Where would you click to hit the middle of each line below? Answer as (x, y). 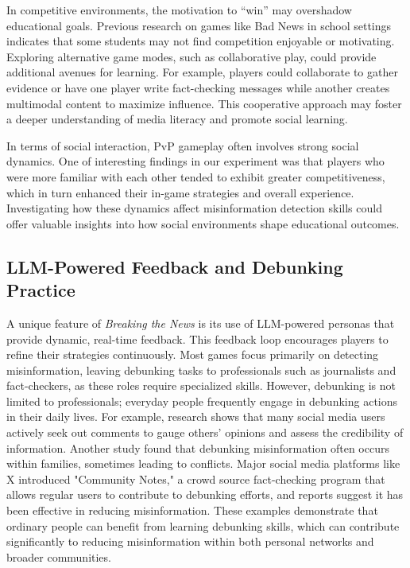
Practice (41, 290)
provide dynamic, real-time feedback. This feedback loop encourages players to (197, 338)
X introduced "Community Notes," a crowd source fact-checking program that (196, 479)
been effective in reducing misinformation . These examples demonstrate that (192, 510)
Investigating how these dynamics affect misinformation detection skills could (194, 208)
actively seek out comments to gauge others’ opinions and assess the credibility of (205, 432)
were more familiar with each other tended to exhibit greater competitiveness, (196, 176)
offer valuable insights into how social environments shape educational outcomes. (203, 223)
